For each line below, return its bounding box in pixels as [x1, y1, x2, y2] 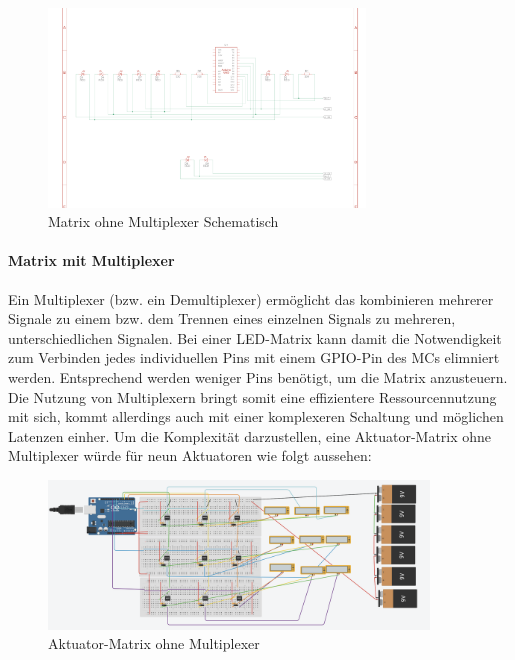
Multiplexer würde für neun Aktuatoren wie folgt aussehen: [8, 445, 372, 466]
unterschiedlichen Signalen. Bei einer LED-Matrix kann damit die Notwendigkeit [8, 327, 502, 348]
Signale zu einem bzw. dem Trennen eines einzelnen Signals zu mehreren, [8, 308, 456, 329]
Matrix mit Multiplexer [8, 250, 175, 271]
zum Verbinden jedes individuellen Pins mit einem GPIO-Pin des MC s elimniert [8, 347, 500, 368]
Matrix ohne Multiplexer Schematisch [48, 211, 279, 232]
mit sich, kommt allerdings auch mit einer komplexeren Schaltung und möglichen [8, 406, 504, 427]
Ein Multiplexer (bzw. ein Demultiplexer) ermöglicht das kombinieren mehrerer [8, 288, 494, 309]
